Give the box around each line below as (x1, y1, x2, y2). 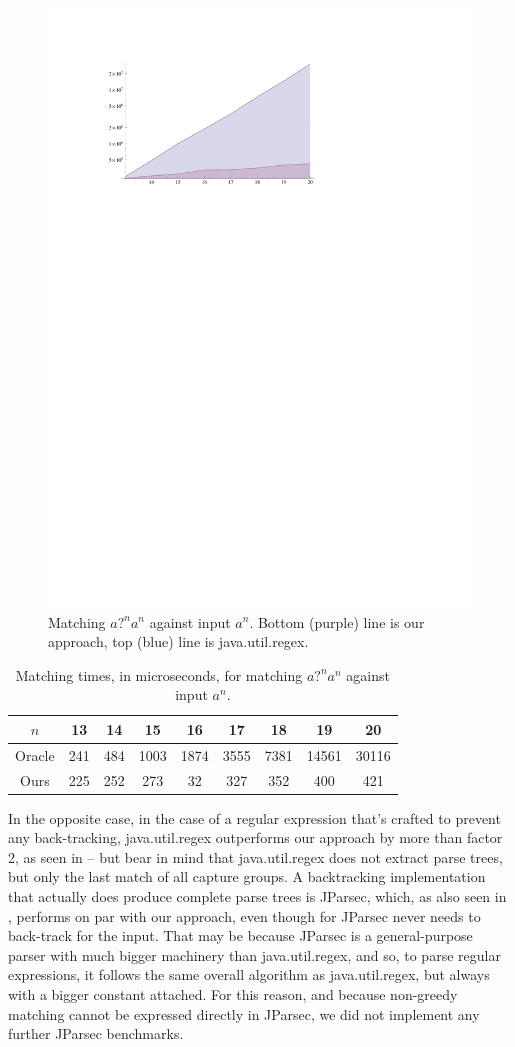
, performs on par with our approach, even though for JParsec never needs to (8, 905, 481, 926)
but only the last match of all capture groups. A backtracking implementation (8, 866, 486, 887)
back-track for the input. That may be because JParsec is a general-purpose (8, 925, 473, 946)
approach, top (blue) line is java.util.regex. (48, 631, 309, 652)
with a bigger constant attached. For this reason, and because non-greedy (8, 984, 458, 1005)
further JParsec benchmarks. (8, 1023, 184, 1044)
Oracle (15, 744, 55, 765)
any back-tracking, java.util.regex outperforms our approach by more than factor (8, 827, 503, 848)
